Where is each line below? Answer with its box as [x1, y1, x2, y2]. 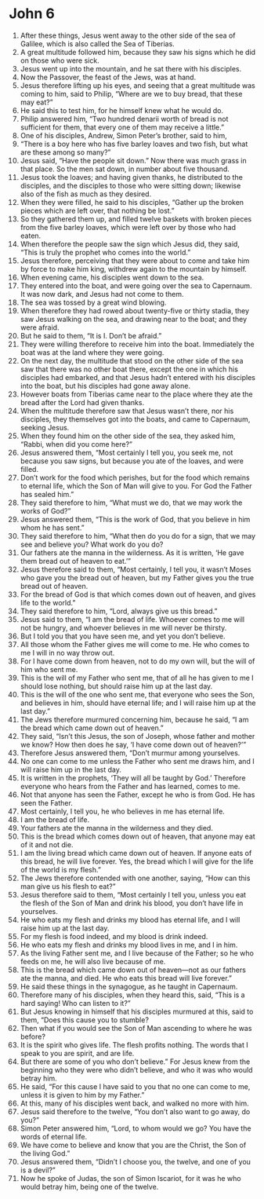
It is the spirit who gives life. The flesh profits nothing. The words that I [20, 1040, 249, 1049]
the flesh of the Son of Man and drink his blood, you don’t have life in [20, 898, 244, 908]
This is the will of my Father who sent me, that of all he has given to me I [20, 673, 254, 682]
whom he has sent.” [20, 523, 85, 532]
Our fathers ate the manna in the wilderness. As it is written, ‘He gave [20, 547, 244, 557]
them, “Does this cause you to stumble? [20, 1014, 150, 1025]
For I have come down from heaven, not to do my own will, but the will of [20, 656, 255, 666]
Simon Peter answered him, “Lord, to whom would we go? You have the [20, 1124, 251, 1133]
